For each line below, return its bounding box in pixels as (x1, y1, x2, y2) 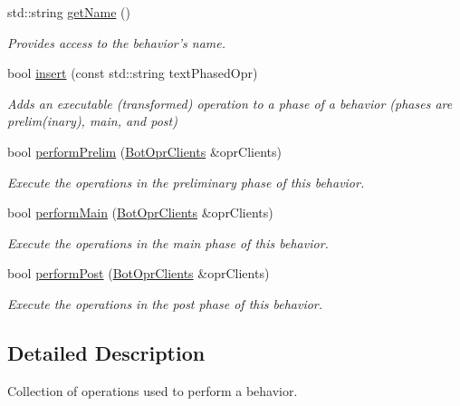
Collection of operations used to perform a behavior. (7, 381, 298, 400)
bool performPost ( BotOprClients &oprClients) (7, 264, 270, 283)
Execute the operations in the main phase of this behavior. (7, 233, 329, 252)
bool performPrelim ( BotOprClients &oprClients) (7, 141, 282, 160)
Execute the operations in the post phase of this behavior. (7, 294, 323, 313)
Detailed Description (7, 338, 206, 366)
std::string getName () (7, 3, 130, 21)
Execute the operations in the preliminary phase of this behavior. (7, 172, 365, 191)
